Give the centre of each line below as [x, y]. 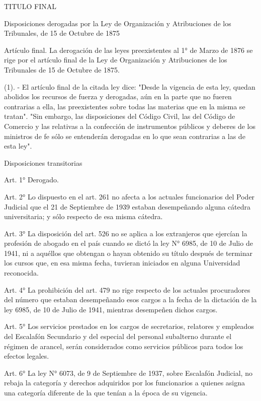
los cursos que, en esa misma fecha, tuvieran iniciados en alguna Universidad [122, 263]
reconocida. [21, 273]
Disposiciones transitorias [43, 162]
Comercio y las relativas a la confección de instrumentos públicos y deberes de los [130, 126]
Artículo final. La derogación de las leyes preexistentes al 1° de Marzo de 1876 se [128, 50]
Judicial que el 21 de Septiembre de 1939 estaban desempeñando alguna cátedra [127, 206]
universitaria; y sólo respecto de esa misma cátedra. [83, 216]
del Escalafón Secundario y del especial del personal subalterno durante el [118, 336]
